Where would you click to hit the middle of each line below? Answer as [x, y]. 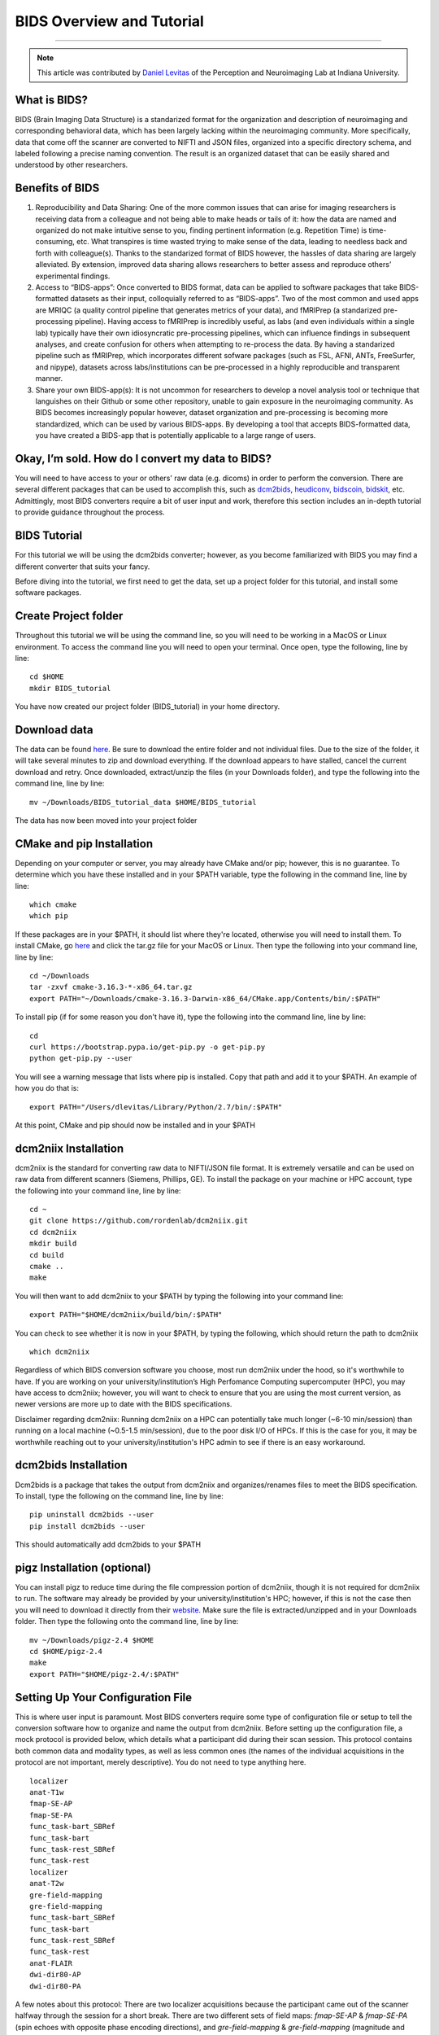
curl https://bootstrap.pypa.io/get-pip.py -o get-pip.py [148, 1047]
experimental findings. [73, 276]
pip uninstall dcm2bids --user [92, 1515]
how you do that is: [47, 1088]
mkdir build [53, 1244]
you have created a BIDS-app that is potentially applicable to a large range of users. [176, 435]
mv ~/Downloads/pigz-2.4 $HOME [92, 1640]
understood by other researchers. [72, 165]
